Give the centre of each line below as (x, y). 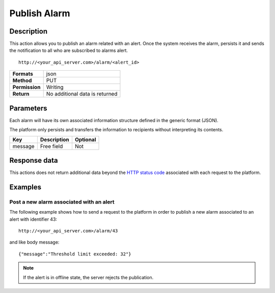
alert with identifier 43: (33, 219)
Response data (34, 160)
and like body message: (34, 242)
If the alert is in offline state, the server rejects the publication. (88, 277)
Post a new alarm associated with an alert (62, 202)
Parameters (28, 108)
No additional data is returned (82, 94)
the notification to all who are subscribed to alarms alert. (69, 50)
